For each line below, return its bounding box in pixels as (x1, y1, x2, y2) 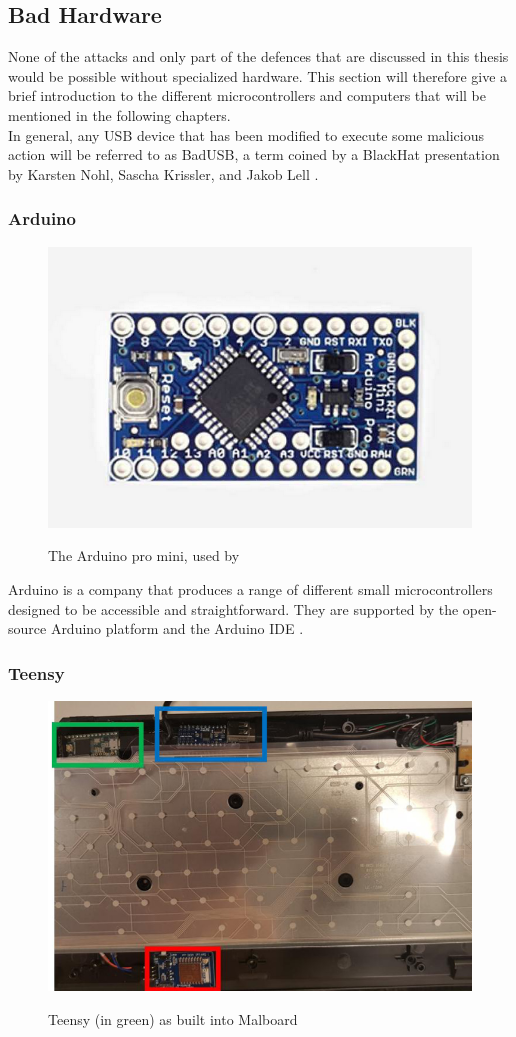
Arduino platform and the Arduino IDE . (50, 618, 304, 639)
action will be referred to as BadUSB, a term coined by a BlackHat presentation (8, 144, 500, 165)
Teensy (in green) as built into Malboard (48, 1008, 298, 1029)
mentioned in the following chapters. (8, 104, 231, 125)
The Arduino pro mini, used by (48, 545, 240, 566)
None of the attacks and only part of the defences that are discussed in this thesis (8, 46, 509, 67)
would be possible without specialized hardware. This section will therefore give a (8, 65, 508, 86)
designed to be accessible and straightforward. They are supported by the (8, 598, 459, 619)
